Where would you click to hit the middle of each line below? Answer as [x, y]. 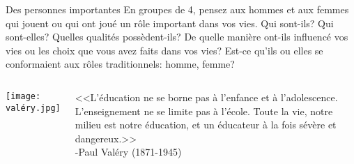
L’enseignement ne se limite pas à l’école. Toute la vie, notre [204, 111]
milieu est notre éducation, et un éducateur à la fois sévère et [206, 125]
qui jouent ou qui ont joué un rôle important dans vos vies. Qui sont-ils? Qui [170, 23]
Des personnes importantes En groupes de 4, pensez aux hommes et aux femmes [177, 9]
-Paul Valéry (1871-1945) [128, 152]
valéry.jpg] [33, 108]
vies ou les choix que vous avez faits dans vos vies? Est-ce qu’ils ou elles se [164, 50]
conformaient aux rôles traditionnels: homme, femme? [120, 64]
